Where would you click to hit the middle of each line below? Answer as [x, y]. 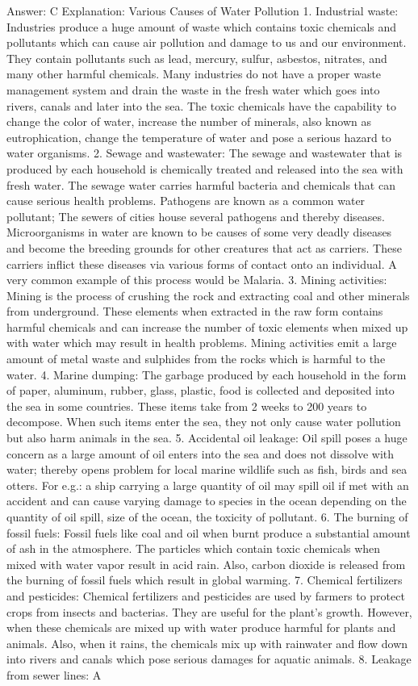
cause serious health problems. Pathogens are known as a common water [186, 201]
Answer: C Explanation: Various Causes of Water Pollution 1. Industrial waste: [203, 10]
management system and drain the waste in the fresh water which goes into [193, 89]
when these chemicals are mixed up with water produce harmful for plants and [201, 627]
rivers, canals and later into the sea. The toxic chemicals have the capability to [201, 105]
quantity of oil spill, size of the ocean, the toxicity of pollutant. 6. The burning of [207, 517]
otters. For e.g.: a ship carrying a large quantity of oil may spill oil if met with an [208, 485]
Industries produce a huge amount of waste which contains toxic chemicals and [202, 26]
